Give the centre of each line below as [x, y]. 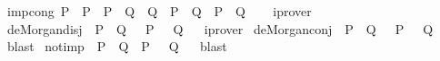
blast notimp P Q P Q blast [117, 46]
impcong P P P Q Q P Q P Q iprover [159, 11]
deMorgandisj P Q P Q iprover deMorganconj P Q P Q [220, 28]
